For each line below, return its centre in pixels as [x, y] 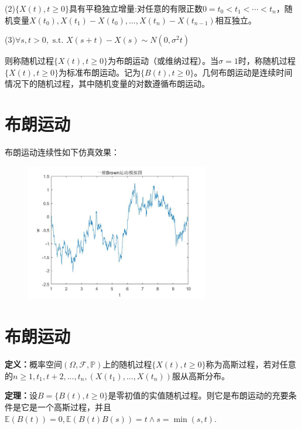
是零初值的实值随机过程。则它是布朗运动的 [190, 395]
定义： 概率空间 [33, 364]
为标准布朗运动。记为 [100, 72]
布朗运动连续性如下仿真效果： [62, 152]
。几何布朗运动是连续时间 [243, 72]
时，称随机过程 [267, 61]
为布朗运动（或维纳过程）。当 [163, 61]
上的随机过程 [127, 364]
